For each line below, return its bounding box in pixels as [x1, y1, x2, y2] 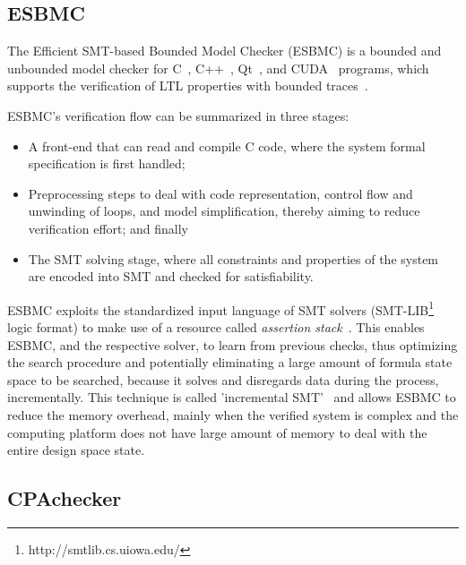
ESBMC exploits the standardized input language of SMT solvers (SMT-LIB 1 [7, 297, 435, 319]
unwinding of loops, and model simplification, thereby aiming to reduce [28, 201, 420, 220]
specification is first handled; [28, 154, 186, 173]
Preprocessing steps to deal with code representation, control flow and [28, 184, 413, 202]
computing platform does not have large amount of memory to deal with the [7, 423, 427, 441]
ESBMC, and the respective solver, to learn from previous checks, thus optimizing [7, 335, 458, 354]
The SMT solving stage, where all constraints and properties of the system [28, 249, 439, 268]
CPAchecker [7, 484, 122, 512]
